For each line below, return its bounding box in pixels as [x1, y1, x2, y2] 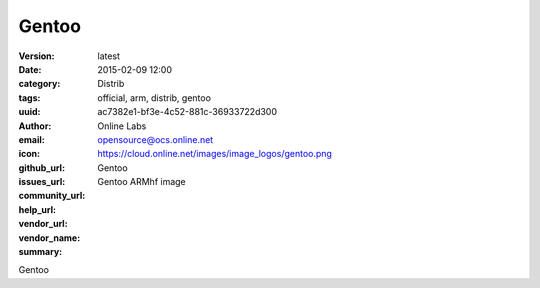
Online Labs [97, 120, 147, 132]
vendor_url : [18, 218, 69, 230]
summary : [18, 246, 63, 258]
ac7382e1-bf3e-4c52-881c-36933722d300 [97, 106, 278, 118]
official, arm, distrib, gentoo [97, 91, 212, 104]
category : [18, 78, 61, 90]
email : [18, 133, 45, 145]
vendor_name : [18, 231, 81, 244]
